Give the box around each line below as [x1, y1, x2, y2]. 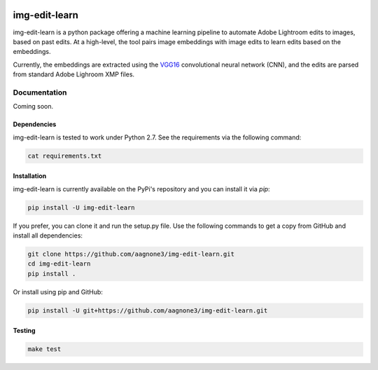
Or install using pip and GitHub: [13, 287, 103, 296]
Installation [13, 172, 47, 180]
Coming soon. [13, 102, 54, 111]
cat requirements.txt [27, 151, 102, 160]
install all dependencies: [13, 231, 83, 240]
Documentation [13, 88, 67, 97]
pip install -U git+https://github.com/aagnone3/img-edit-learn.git [27, 306, 268, 315]
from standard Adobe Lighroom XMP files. [13, 70, 135, 78]
